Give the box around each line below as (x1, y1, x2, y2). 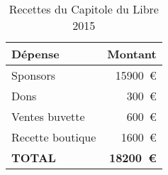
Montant (107, 46, 157, 62)
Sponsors (11, 67, 56, 83)
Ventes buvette (11, 108, 85, 124)
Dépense (11, 46, 60, 62)
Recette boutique (11, 129, 96, 145)
